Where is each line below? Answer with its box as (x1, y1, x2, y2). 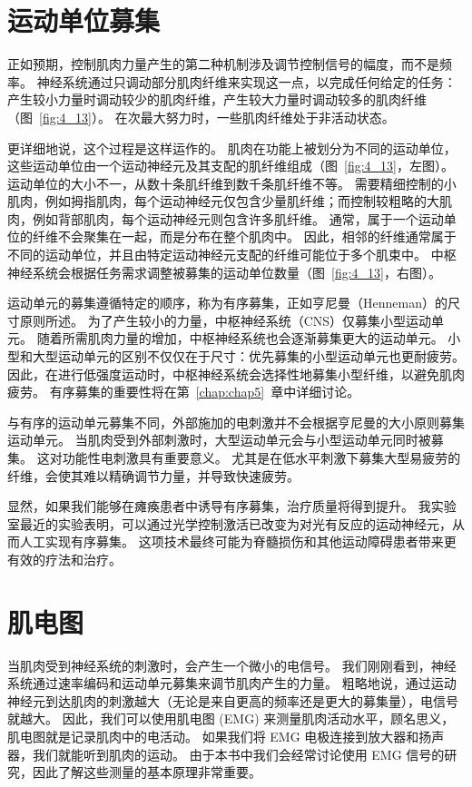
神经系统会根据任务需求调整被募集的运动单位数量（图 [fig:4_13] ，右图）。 (7, 262, 441, 281)
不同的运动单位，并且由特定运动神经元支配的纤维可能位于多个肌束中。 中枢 (7, 245, 457, 264)
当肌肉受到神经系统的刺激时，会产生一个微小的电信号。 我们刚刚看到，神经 (7, 655, 457, 674)
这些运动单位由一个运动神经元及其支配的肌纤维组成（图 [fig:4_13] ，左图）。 (7, 156, 454, 175)
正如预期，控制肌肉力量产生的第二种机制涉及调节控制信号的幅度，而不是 (7, 54, 439, 74)
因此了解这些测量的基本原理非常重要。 (32, 762, 261, 782)
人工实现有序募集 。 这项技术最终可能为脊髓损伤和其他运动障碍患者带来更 (19, 532, 457, 551)
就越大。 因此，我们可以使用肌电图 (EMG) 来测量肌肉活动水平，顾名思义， (7, 709, 455, 728)
